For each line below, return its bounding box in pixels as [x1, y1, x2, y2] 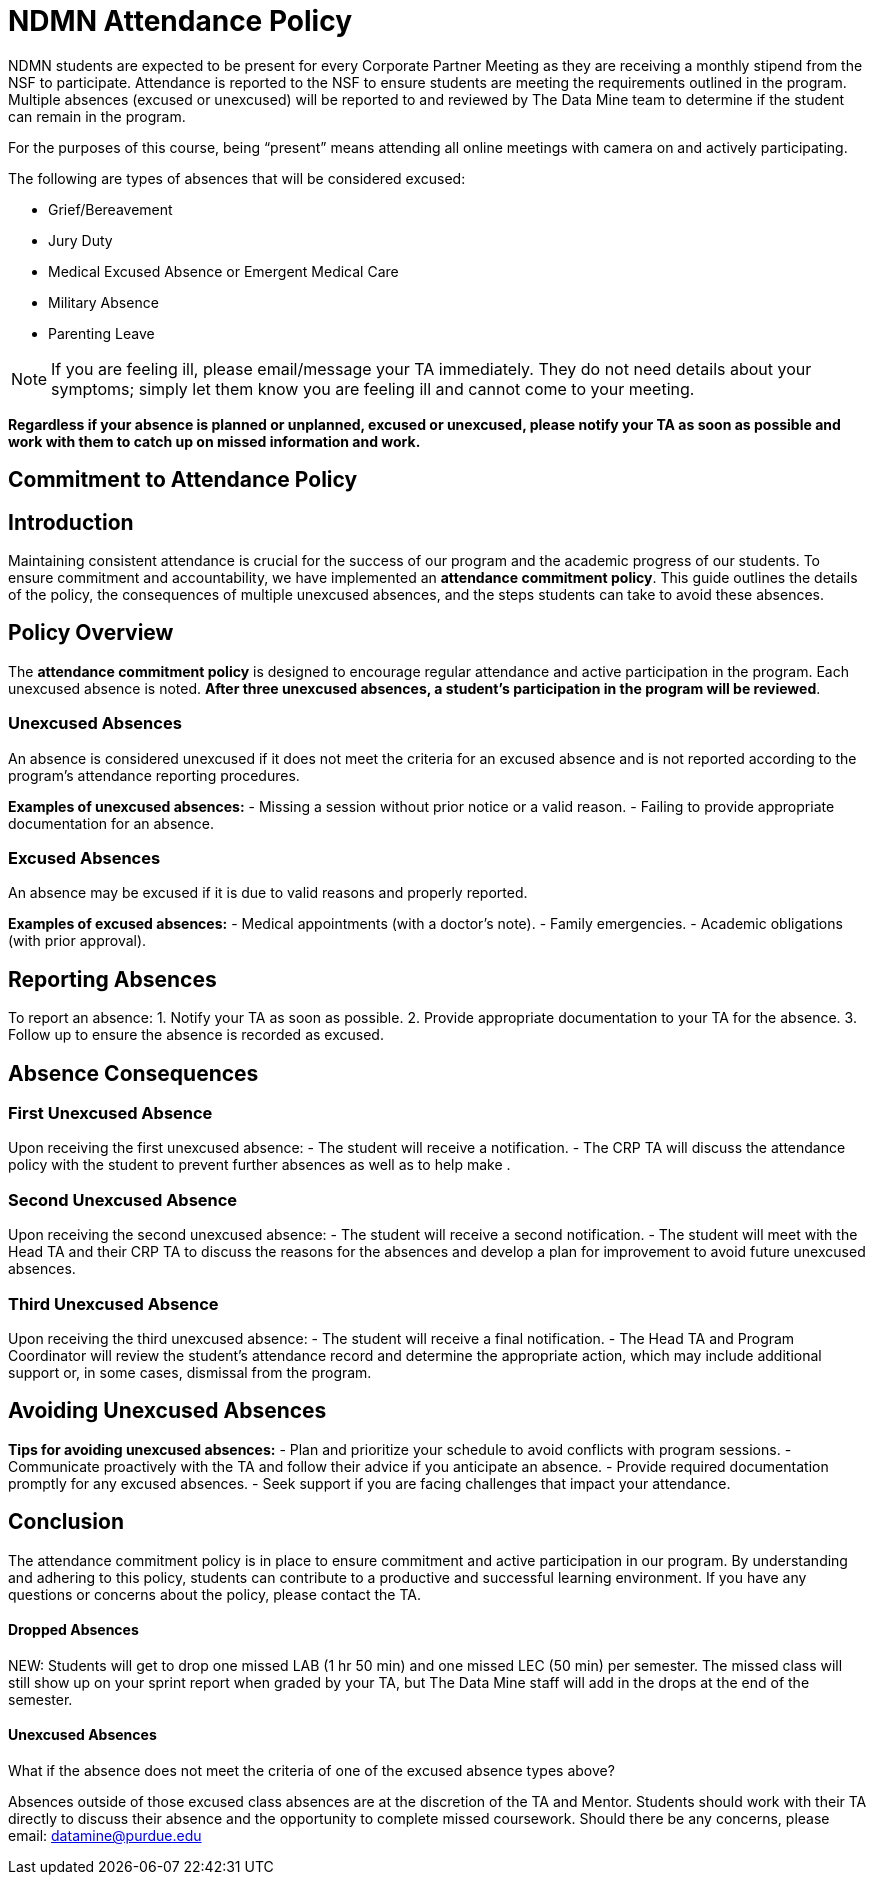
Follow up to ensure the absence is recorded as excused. [8, 1026, 384, 1044]
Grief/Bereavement [48, 200, 173, 218]
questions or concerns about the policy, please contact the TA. [8, 1585, 421, 1603]
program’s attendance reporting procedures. [8, 766, 300, 784]
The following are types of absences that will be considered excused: [8, 169, 466, 187]
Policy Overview [8, 620, 174, 646]
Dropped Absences [8, 1621, 139, 1639]
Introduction [8, 509, 134, 535]
